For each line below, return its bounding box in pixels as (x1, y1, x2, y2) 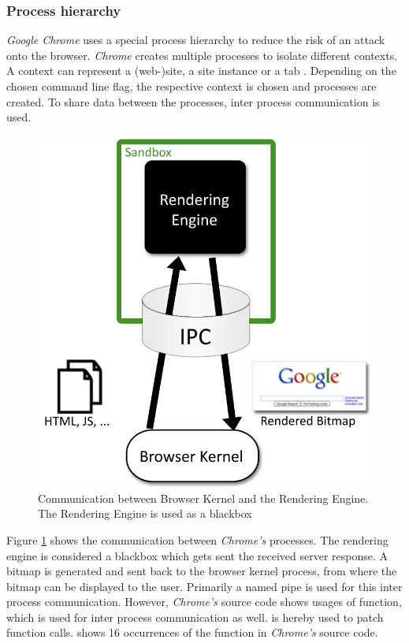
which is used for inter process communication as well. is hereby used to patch (6, 608, 384, 625)
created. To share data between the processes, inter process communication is (6, 93, 380, 110)
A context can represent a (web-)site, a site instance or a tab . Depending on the (6, 62, 396, 79)
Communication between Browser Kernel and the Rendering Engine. (38, 489, 369, 506)
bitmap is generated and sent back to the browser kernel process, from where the (6, 563, 397, 579)
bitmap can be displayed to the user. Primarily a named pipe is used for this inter (6, 578, 403, 594)
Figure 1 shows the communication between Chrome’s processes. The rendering (6, 531, 389, 548)
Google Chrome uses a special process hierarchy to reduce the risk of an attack (6, 32, 385, 48)
